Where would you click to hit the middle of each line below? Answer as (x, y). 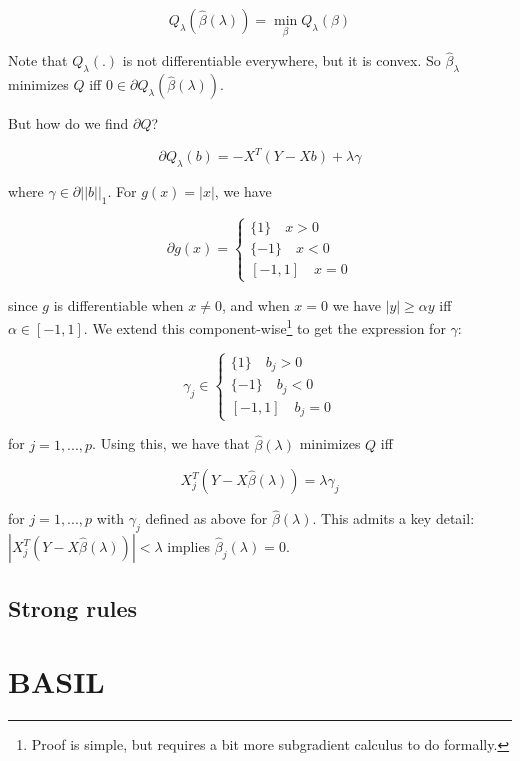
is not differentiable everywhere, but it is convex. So (281, 60)
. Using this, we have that (171, 443)
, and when (255, 304)
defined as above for (206, 518)
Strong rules (73, 607)
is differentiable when (118, 304)
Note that (38, 60)
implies (189, 546)
